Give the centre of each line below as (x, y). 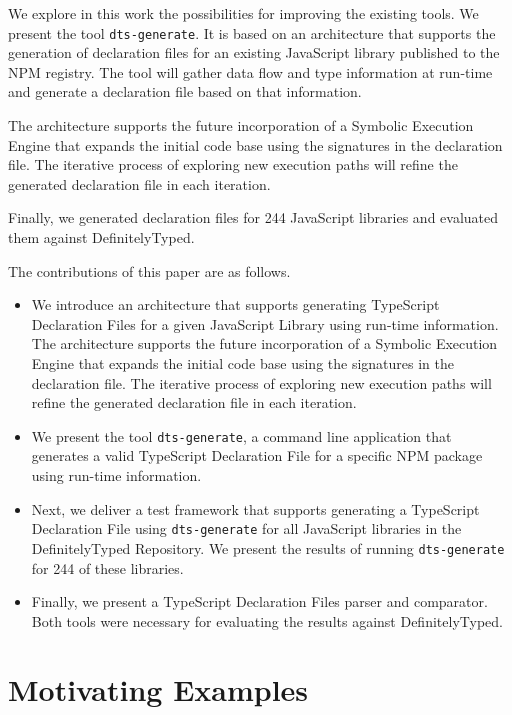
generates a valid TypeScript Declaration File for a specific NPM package (257, 455)
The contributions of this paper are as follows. (149, 270)
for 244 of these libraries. (107, 567)
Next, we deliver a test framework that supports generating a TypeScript (255, 508)
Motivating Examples (158, 689)
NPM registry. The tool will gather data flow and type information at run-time (250, 71)
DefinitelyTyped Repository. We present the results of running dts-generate (268, 547)
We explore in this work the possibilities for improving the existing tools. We (243, 13)
